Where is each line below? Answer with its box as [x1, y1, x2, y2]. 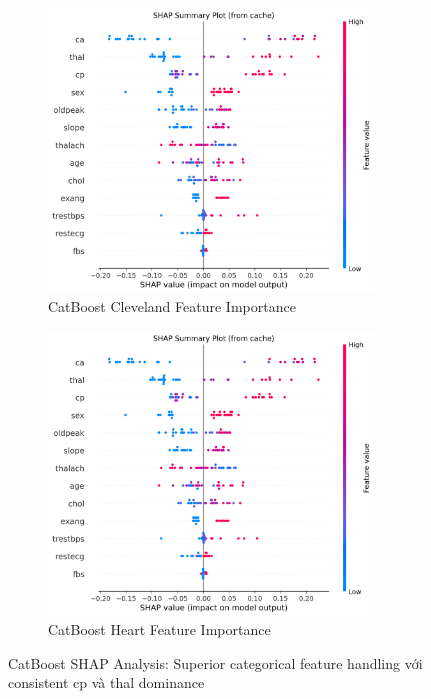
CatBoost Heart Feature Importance [48, 619, 271, 640]
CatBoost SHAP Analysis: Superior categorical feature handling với [8, 652, 423, 673]
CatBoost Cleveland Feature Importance [48, 296, 296, 317]
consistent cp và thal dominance [8, 672, 205, 693]
